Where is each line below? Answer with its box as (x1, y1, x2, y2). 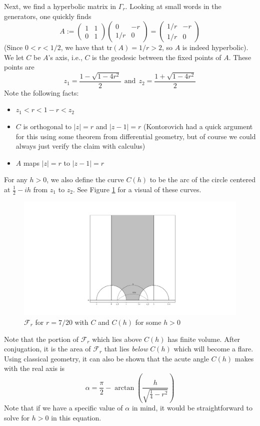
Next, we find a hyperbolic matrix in (4, 1, 116, 11)
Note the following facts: (4, 87, 79, 98)
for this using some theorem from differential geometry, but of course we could (15, 131, 256, 141)
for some (135, 316, 161, 327)
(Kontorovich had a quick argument (143, 121, 253, 132)
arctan (114, 384, 134, 391)
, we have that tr (60, 42, 112, 53)
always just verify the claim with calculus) (15, 141, 145, 151)
